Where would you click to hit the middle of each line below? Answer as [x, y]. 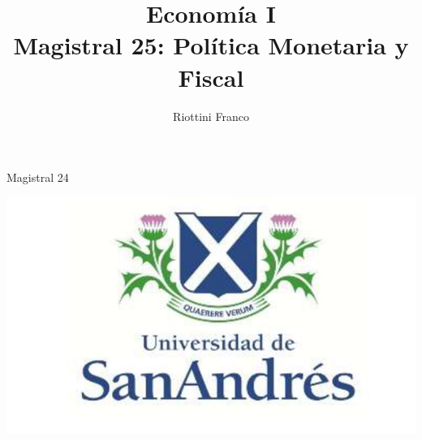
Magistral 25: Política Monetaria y [211, 45]
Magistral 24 [38, 177]
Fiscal [211, 77]
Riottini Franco [211, 116]
